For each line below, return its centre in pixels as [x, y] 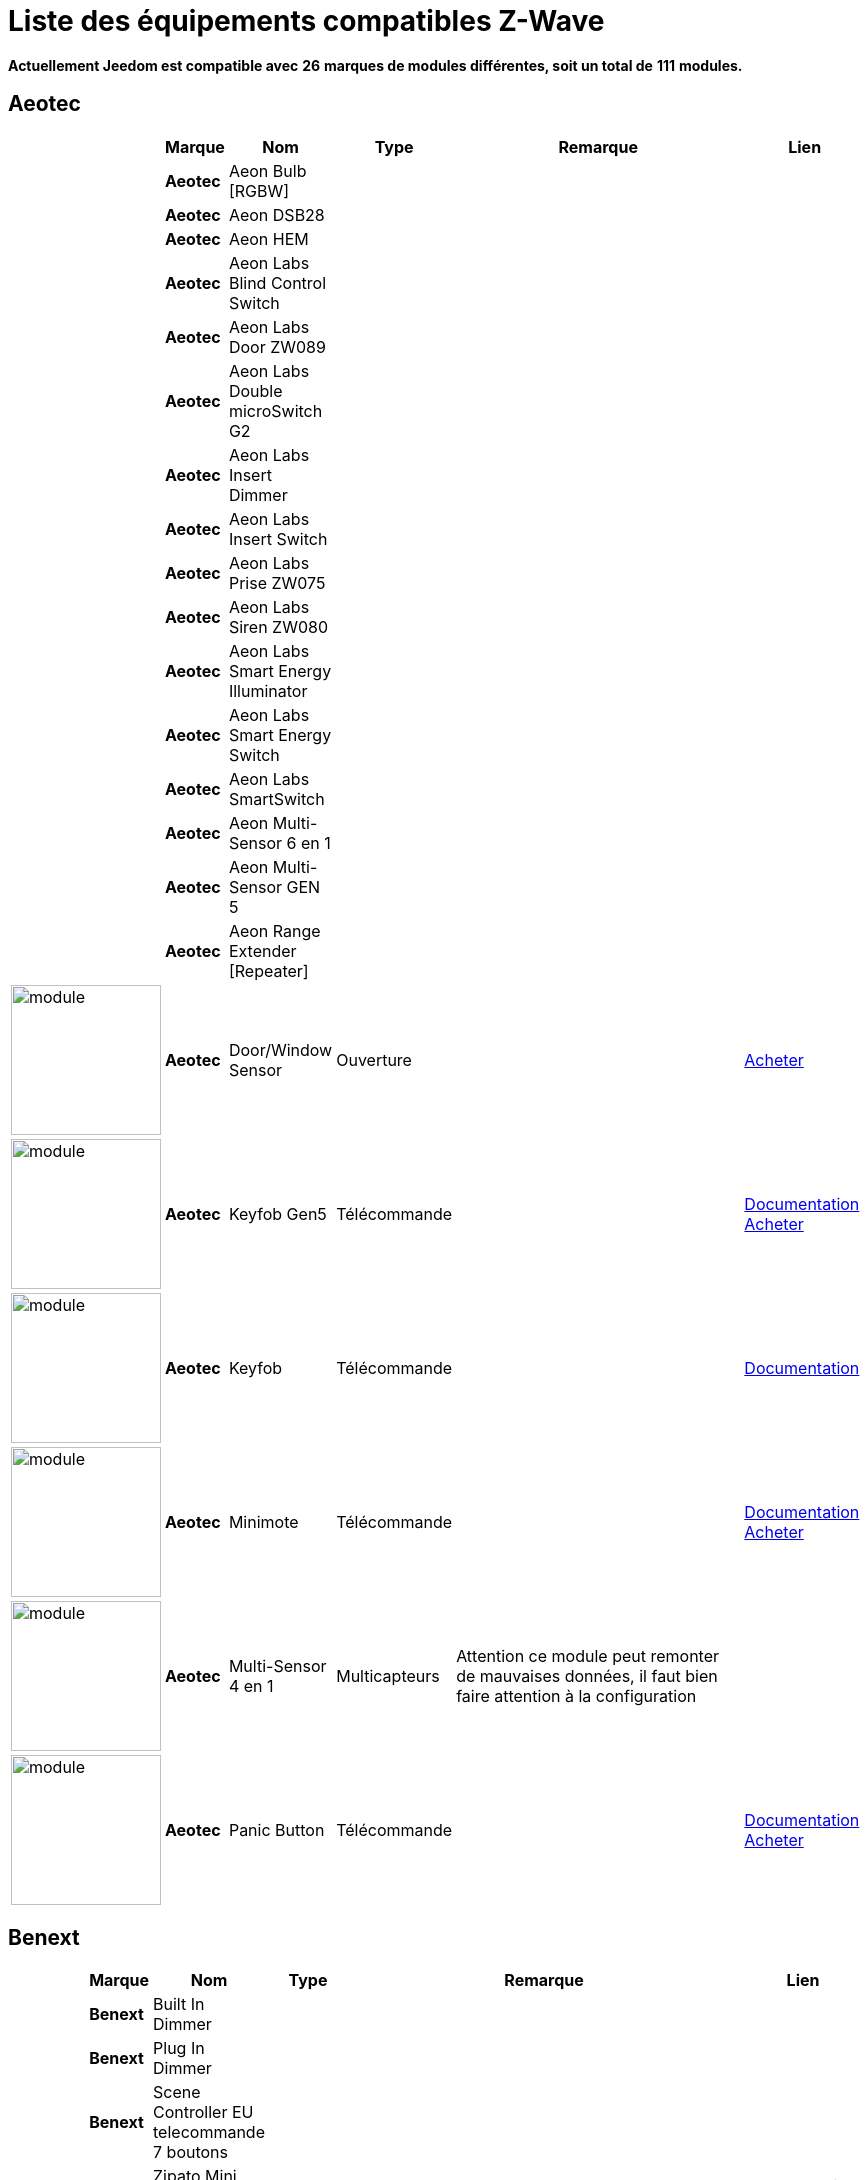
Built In [179, 2004]
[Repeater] [268, 970]
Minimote [263, 1521]
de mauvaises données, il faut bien [587, 1675]
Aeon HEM [268, 238]
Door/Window [280, 1049]
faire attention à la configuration [576, 1695]
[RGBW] [259, 190]
